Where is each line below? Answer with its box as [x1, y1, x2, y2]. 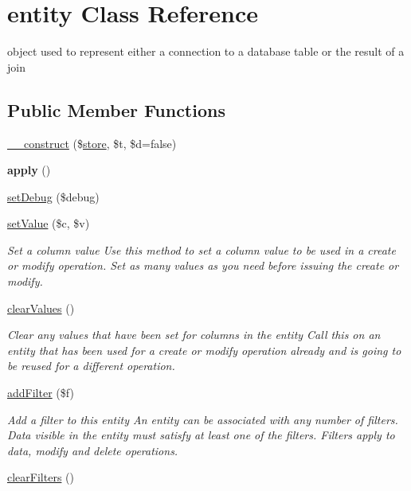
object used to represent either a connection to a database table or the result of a [7, 43, 405, 60]
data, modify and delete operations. [7, 442, 178, 458]
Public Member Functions [7, 97, 225, 122]
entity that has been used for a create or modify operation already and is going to [7, 341, 401, 358]
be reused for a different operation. [7, 357, 175, 374]
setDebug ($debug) [7, 188, 100, 205]
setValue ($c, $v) [7, 215, 90, 232]
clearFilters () [7, 469, 74, 485]
